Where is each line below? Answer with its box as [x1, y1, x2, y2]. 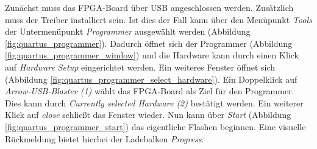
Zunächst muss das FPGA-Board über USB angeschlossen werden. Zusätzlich [5, 1, 294, 13]
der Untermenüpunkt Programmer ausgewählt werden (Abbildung [5, 25, 251, 38]
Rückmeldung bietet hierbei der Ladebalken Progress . [5, 132, 204, 145]
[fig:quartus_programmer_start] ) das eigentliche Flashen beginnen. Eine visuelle [5, 120, 306, 133]
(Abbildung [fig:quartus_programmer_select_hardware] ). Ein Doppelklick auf [5, 72, 297, 85]
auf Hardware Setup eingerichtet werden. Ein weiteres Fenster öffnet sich [5, 60, 276, 73]
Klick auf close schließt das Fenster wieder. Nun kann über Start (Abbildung [5, 108, 291, 121]
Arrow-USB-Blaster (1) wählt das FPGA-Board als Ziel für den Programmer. [5, 85, 294, 97]
